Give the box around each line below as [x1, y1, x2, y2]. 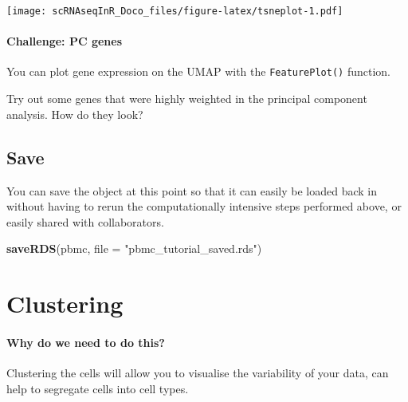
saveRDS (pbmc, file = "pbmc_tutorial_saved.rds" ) [6, 240, 262, 257]
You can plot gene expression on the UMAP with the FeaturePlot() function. [6, 63, 390, 80]
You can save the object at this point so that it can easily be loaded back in [6, 182, 378, 199]
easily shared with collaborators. [6, 213, 164, 230]
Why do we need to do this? [6, 333, 165, 350]
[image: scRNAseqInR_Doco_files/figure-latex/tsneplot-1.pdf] [6, 6, 343, 17]
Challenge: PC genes [6, 33, 123, 49]
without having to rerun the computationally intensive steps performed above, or [6, 198, 402, 215]
